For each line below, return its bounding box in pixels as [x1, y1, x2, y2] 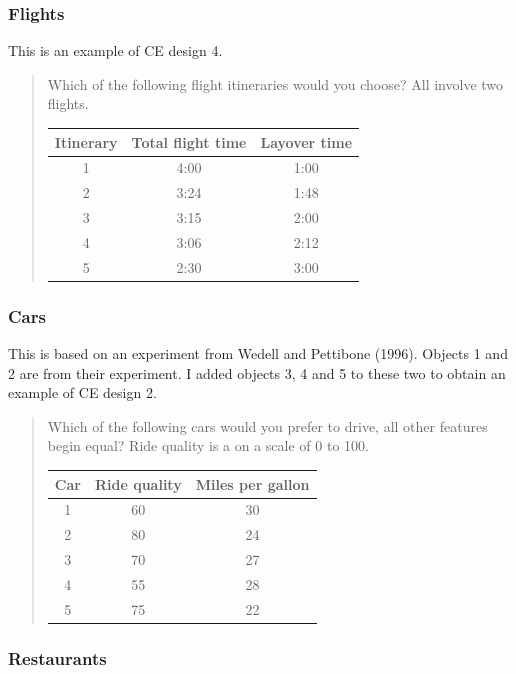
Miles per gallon [195, 473, 310, 494]
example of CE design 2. [8, 382, 157, 403]
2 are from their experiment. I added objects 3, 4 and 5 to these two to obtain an [8, 362, 506, 383]
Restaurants [8, 645, 107, 670]
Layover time [260, 131, 353, 152]
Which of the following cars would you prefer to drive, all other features [47, 415, 488, 436]
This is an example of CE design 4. [8, 40, 223, 61]
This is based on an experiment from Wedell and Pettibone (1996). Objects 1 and [8, 343, 508, 364]
